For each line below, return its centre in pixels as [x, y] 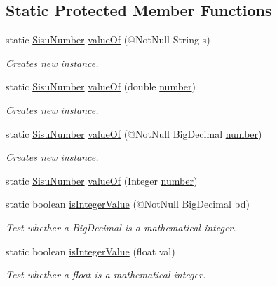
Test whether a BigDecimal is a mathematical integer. [121, 227]
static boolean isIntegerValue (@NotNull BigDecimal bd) [128, 204]
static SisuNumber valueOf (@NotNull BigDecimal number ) [134, 133]
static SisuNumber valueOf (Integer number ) [102, 180]
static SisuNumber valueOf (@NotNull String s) [108, 40]
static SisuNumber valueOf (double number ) [101, 86]
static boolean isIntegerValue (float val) [90, 251]
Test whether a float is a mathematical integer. [106, 274]
